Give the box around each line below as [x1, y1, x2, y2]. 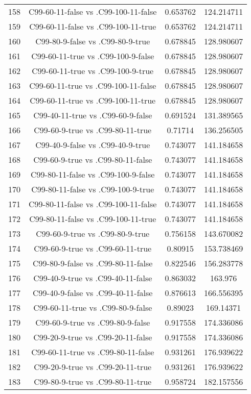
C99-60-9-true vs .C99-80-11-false [33, 154, 152, 165]
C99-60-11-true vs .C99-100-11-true [30, 94, 156, 106]
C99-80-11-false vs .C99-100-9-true [31, 183, 154, 195]
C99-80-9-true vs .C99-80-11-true [34, 376, 152, 387]
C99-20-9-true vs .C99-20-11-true [34, 361, 152, 373]
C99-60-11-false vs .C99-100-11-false [29, 6, 157, 17]
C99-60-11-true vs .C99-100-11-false [29, 80, 156, 91]
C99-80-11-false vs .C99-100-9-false [31, 168, 155, 180]
